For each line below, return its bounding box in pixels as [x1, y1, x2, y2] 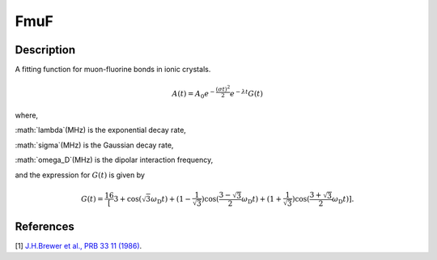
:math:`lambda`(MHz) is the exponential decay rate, [15, 126, 186, 135]
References [15, 220, 74, 233]
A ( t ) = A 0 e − [172, 87, 215, 100]
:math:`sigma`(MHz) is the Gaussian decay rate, [15, 140, 174, 150]
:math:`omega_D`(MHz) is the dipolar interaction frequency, [15, 155, 214, 165]
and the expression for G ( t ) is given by [15, 170, 146, 180]
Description [15, 43, 76, 57]
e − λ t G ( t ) [229, 87, 263, 99]
